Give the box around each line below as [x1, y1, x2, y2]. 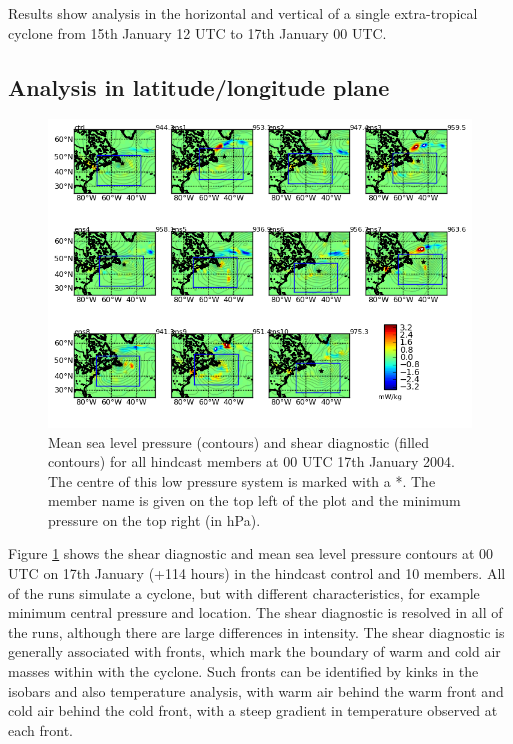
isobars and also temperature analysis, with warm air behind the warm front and [8, 680, 504, 701]
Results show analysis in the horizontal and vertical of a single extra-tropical [8, 3, 478, 23]
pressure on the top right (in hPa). [48, 509, 261, 530]
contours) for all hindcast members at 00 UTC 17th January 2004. [48, 451, 455, 472]
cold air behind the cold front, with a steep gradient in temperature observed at [8, 700, 498, 721]
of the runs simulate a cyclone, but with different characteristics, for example [8, 582, 480, 603]
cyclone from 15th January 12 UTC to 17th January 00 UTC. [8, 22, 387, 43]
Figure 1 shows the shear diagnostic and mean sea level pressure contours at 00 [8, 543, 494, 564]
